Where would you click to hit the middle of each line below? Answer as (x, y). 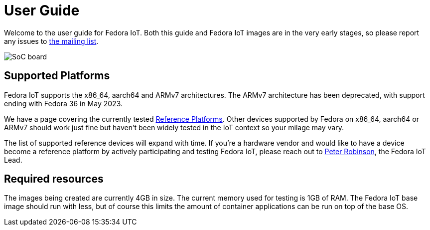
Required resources (54, 179)
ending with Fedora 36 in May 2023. (63, 103)
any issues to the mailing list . (51, 41)
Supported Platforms (57, 76)
